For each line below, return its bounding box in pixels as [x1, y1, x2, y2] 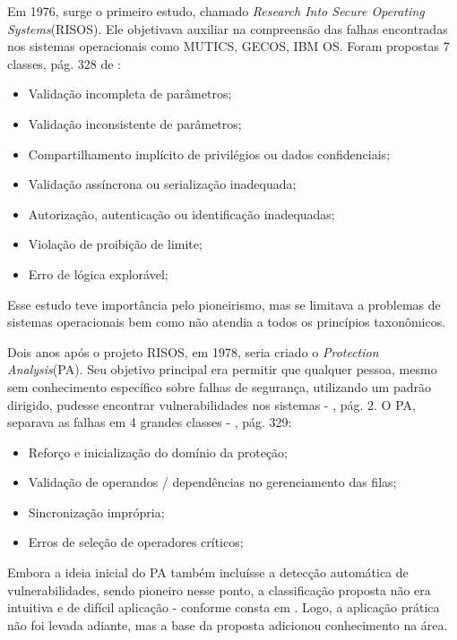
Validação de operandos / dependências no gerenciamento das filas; [28, 473, 397, 491]
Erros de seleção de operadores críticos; [28, 533, 244, 551]
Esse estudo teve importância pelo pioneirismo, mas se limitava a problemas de [7, 294, 441, 313]
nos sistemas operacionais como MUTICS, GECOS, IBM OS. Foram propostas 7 [7, 37, 450, 55]
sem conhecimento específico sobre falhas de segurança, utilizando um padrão [7, 377, 431, 396]
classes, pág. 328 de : [7, 54, 121, 73]
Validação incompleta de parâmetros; [28, 84, 232, 103]
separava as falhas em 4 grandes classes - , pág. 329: [7, 413, 292, 431]
